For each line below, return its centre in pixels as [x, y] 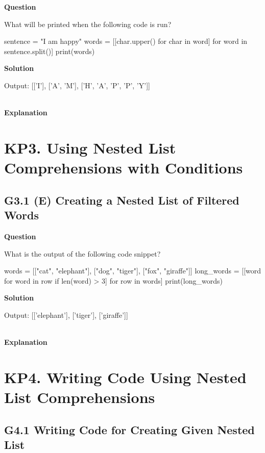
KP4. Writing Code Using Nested [125, 377]
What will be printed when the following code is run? [88, 24]
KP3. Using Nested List [90, 147]
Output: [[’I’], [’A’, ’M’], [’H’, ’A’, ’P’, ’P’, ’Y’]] [77, 85]
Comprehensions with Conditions [124, 168]
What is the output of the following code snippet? [82, 253]
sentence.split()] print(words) [50, 51]
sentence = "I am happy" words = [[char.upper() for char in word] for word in [126, 41]
